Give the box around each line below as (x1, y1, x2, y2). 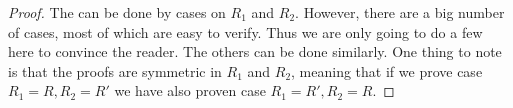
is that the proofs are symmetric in (8, 60, 222, 81)
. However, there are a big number (295, 2, 505, 22)
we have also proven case (114, 80, 266, 101)
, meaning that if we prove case (291, 60, 483, 81)
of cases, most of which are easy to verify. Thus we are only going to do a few (8, 21, 483, 42)
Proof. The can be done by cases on (8, 2, 226, 22)
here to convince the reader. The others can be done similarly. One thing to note (8, 41, 502, 62)
